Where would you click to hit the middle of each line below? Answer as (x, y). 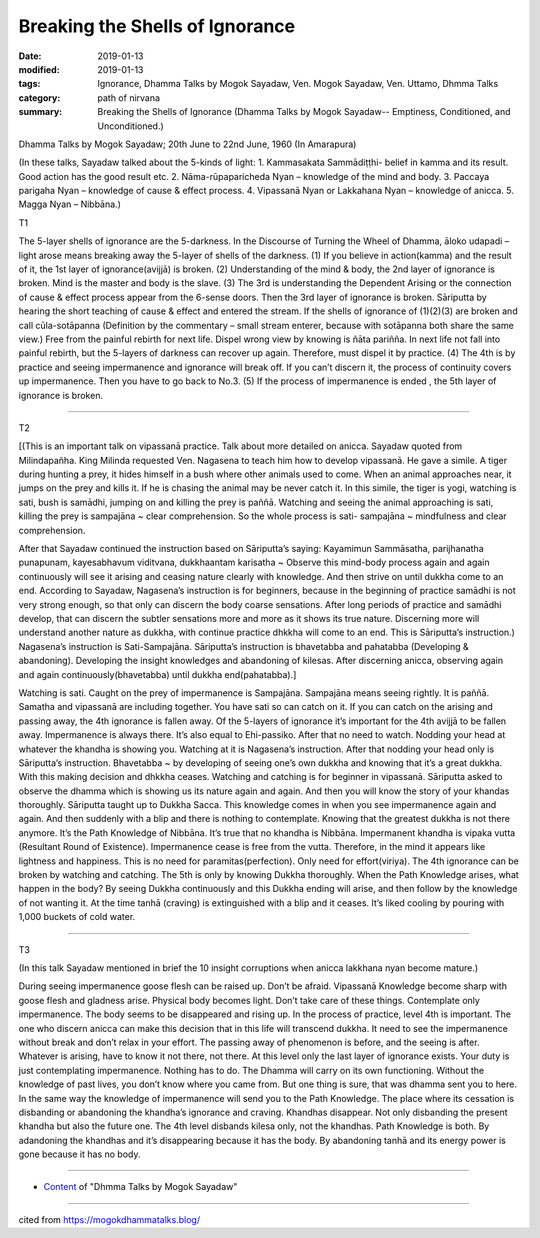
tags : (29, 84)
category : (39, 97)
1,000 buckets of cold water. (77, 917)
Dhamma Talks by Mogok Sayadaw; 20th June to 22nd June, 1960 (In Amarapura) (187, 144)
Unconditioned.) (130, 126)
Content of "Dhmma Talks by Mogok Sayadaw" (140, 1187)
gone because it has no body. (79, 1154)
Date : (30, 56)
